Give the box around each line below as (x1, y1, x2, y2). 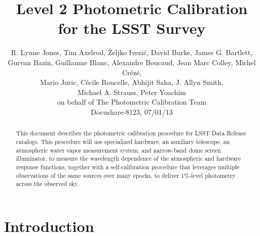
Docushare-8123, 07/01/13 (91, 106, 173, 117)
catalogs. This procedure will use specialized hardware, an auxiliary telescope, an (16, 137, 230, 146)
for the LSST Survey (58, 18, 206, 38)
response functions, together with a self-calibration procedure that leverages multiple (16, 162, 240, 171)
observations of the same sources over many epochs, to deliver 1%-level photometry (16, 171, 236, 179)
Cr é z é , (122, 67, 142, 77)
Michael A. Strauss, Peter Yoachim (78, 86, 186, 97)
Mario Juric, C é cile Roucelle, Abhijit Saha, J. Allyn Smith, (40, 77, 224, 87)
